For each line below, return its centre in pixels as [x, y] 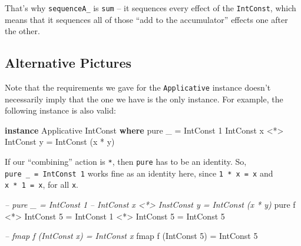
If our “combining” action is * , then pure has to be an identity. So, [126, 162]
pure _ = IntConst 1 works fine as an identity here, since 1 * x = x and [139, 173]
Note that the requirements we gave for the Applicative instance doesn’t [138, 87]
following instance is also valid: [60, 110]
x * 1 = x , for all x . [42, 184]
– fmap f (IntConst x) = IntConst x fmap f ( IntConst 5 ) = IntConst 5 [131, 236]
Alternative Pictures [68, 63]
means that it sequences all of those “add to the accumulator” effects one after [146, 19]
